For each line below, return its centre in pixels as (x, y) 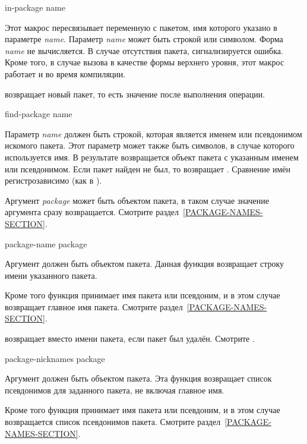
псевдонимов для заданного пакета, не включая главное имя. (115, 390)
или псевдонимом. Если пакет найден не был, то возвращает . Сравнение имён (148, 169)
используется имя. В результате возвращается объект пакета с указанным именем (152, 157)
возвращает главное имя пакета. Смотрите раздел (94, 306)
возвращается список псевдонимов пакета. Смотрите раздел (113, 422)
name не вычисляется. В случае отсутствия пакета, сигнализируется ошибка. (144, 50)
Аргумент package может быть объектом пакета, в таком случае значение (137, 200)
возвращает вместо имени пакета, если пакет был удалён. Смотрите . (130, 338)
